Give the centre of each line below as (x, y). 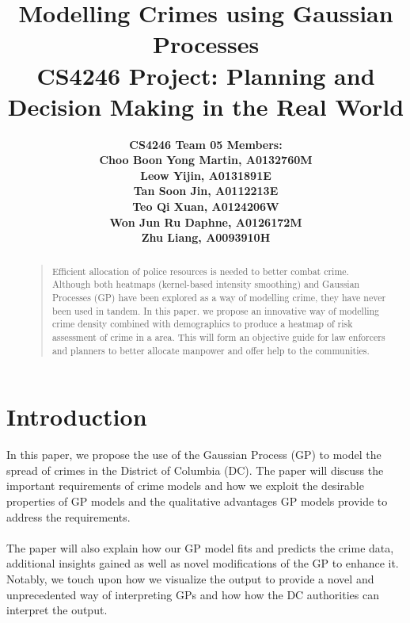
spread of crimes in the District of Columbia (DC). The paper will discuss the (195, 470)
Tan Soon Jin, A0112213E (206, 191)
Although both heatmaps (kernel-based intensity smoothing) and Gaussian (206, 284)
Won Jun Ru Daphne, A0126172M (206, 222)
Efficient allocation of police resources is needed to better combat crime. (200, 271)
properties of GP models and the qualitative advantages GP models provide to (197, 501)
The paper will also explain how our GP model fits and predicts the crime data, (200, 547)
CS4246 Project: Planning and (206, 75)
